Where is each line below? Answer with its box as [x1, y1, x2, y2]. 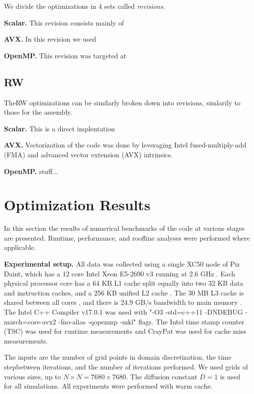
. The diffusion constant [126, 371, 198, 381]
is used [220, 371, 241, 381]
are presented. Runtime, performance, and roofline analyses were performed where [4, 232, 250, 243]
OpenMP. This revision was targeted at [4, 50, 127, 60]
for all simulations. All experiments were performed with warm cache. [4, 381, 213, 391]
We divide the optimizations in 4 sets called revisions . [4, 1, 165, 11]
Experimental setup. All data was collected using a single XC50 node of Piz [4, 259, 240, 269]
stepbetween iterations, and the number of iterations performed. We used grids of [4, 361, 248, 371]
